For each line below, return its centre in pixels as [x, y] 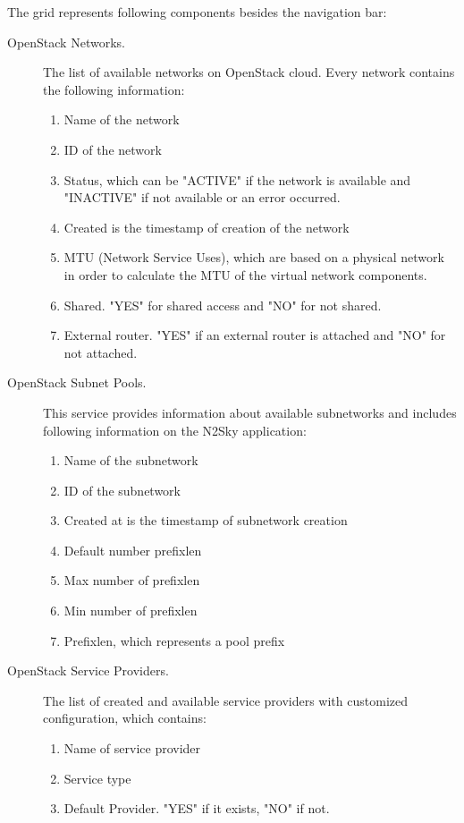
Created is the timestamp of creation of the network [207, 227]
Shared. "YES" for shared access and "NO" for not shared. [223, 305]
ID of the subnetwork [122, 490]
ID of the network [113, 149]
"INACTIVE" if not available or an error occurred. [202, 197]
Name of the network [122, 119]
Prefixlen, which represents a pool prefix [174, 640]
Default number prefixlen [133, 550]
